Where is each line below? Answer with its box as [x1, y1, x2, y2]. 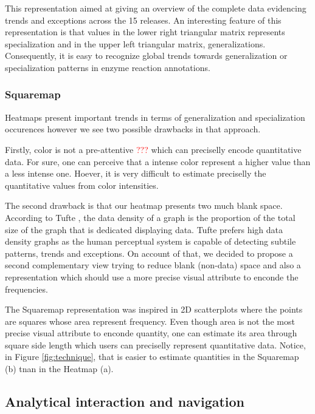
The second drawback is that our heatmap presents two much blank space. [5, 199, 283, 212]
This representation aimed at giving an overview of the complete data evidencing [5, 2, 306, 14]
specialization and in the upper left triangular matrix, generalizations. [5, 37, 266, 50]
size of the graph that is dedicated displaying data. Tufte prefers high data [5, 223, 283, 236]
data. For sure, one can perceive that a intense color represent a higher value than [5, 155, 311, 168]
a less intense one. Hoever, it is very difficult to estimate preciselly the [5, 167, 266, 180]
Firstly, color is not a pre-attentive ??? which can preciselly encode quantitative [5, 143, 302, 155]
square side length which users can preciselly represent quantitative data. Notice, [5, 338, 306, 351]
